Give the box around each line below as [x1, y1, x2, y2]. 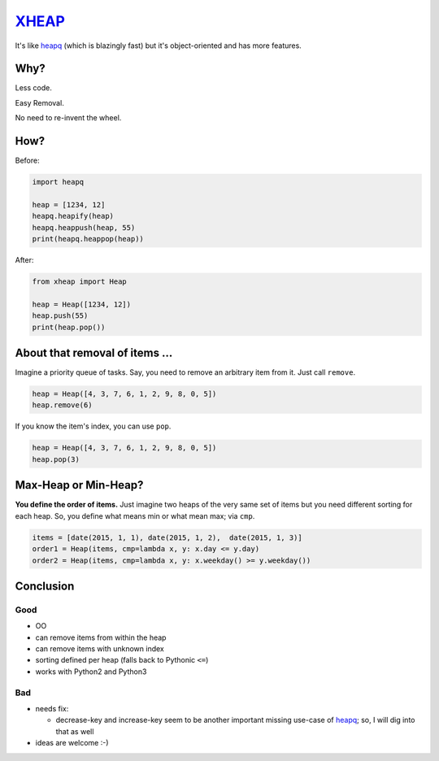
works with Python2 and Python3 [35, 667, 147, 676]
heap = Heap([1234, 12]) [32, 299, 132, 309]
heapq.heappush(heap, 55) [32, 223, 136, 232]
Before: [15, 155, 40, 166]
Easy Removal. [15, 98, 64, 107]
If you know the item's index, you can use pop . [15, 421, 172, 431]
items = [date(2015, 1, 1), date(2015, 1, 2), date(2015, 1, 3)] [32, 533, 302, 542]
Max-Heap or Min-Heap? [15, 478, 144, 492]
